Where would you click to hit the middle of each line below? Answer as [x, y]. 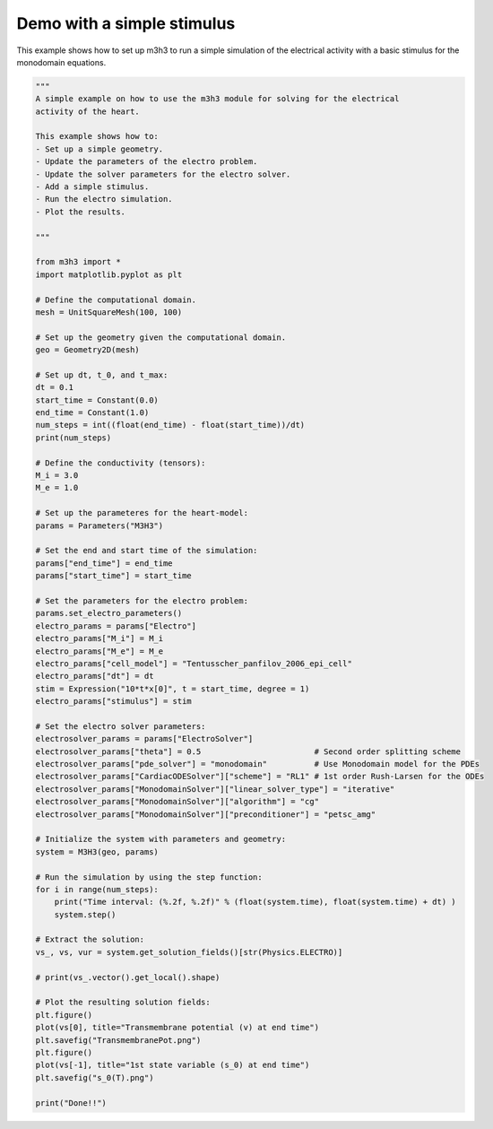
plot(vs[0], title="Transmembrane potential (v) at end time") [177, 1028]
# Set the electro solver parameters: [121, 726]
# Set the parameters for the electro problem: [142, 600]
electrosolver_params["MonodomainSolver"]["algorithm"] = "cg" [177, 802]
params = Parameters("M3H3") [99, 525]
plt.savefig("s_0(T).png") [95, 1077]
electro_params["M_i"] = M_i [99, 638]
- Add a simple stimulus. [92, 187]
